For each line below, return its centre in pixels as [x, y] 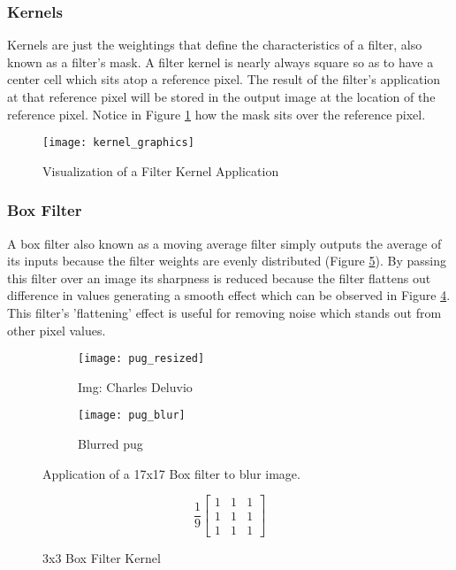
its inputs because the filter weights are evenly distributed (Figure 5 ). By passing [227, 261]
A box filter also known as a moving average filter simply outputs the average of [224, 243]
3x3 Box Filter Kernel [102, 558]
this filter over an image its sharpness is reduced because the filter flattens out [219, 277]
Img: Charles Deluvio [135, 386]
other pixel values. [57, 330]
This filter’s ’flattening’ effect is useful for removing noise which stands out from [224, 313]
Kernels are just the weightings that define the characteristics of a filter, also [215, 45]
